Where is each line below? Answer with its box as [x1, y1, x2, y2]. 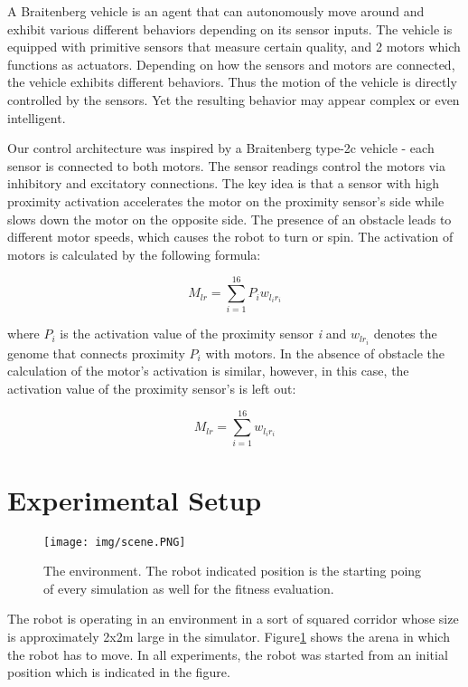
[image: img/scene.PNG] [43, 535, 186, 549]
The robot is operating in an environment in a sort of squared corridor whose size [7, 609, 459, 628]
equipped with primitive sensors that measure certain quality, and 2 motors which [7, 37, 461, 56]
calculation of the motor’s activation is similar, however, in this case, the [7, 361, 409, 380]
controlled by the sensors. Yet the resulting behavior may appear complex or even [7, 90, 460, 109]
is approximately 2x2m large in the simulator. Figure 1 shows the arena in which [7, 627, 450, 645]
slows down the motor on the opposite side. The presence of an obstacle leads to [7, 209, 452, 228]
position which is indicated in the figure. [7, 663, 230, 682]
